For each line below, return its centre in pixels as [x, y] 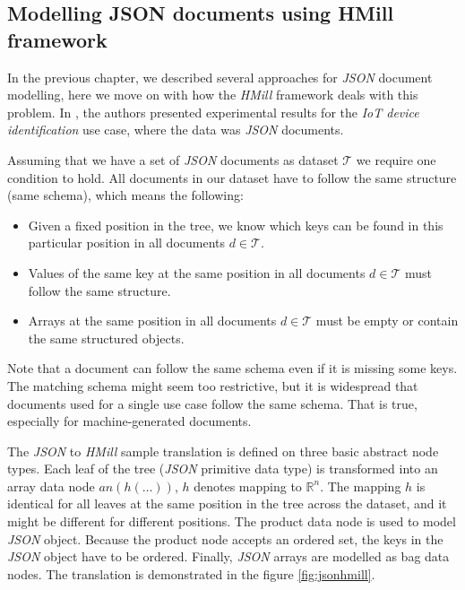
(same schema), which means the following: [125, 195]
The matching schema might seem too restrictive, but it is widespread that [213, 385]
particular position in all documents [127, 243]
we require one [396, 159]
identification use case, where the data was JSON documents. [176, 130]
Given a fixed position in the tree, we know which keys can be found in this [236, 225]
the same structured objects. [106, 338]
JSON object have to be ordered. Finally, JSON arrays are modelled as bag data [228, 556]
